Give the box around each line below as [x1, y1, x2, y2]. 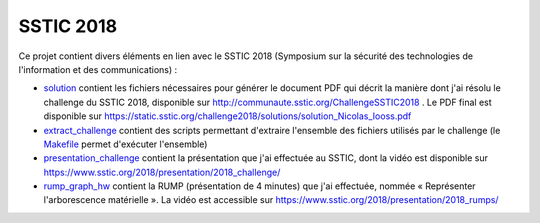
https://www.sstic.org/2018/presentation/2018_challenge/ [43, 166, 281, 178]
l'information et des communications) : [18, 63, 178, 75]
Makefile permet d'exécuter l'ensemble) [43, 138, 208, 150]
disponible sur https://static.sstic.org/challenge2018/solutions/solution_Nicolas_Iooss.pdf [43, 110, 412, 122]
